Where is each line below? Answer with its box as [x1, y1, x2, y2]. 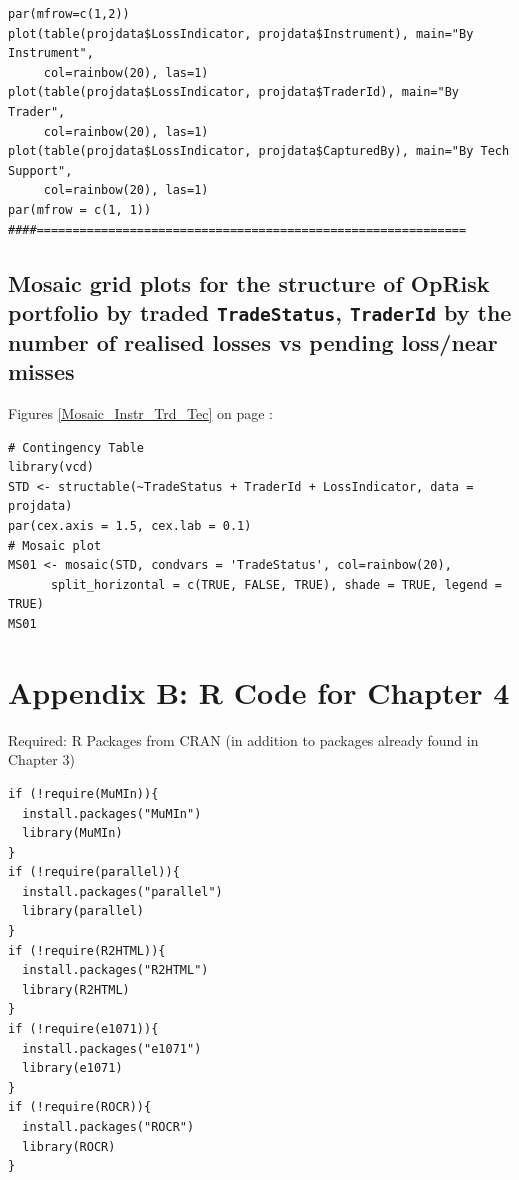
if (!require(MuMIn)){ [8, 786, 159, 801]
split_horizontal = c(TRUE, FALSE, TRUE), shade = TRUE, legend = [50, 577, 502, 592]
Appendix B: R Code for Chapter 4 [8, 671, 510, 712]
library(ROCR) [22, 1139, 116, 1154]
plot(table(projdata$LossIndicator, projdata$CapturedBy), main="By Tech [8, 144, 510, 159]
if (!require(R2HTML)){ [8, 943, 166, 958]
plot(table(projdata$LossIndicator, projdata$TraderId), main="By [8, 85, 460, 100]
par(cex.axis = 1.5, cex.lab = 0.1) [8, 519, 252, 534]
